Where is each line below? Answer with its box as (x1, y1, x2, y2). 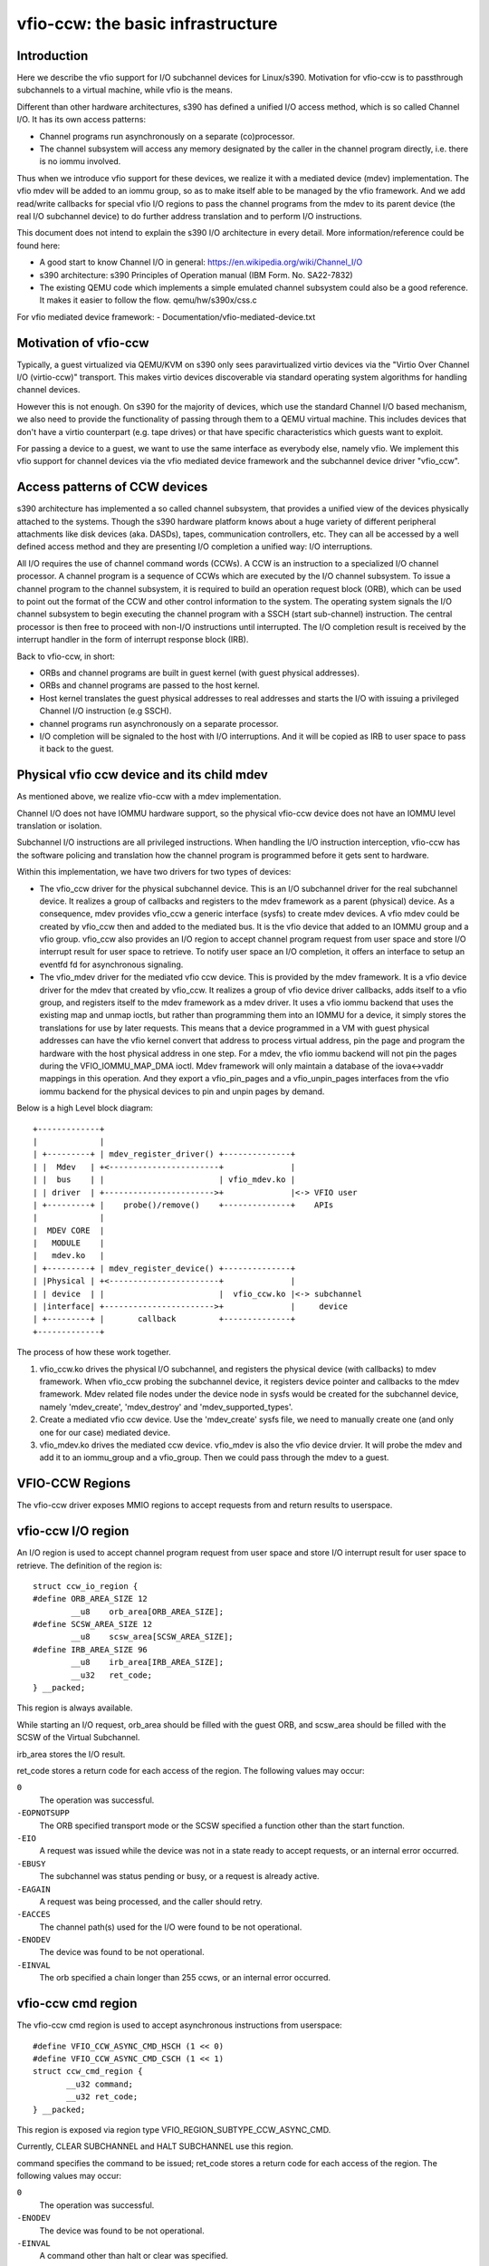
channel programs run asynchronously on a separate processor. (39, 718, 279, 729)
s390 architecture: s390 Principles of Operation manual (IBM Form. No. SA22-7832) (39, 269, 353, 280)
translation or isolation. (16, 820, 102, 831)
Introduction (16, 48, 89, 63)
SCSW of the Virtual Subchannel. (16, 1732, 140, 1743)
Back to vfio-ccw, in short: (16, 651, 115, 662)
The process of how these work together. (16, 1347, 171, 1358)
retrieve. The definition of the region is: (16, 1560, 163, 1571)
